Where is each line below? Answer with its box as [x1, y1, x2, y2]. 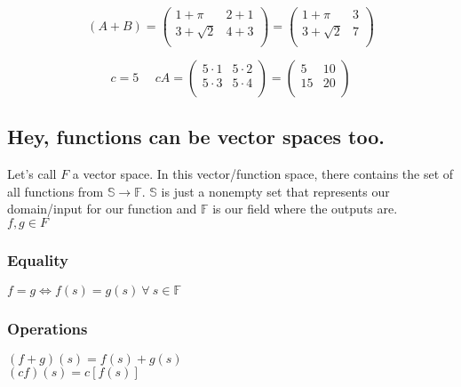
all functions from [7, 181, 104, 200]
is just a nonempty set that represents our [161, 181, 390, 200]
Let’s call [7, 164, 57, 182]
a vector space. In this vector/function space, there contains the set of [72, 164, 454, 182]
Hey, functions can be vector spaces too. [7, 123, 385, 150]
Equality [7, 248, 69, 270]
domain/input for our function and [7, 199, 197, 218]
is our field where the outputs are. [212, 199, 398, 218]
